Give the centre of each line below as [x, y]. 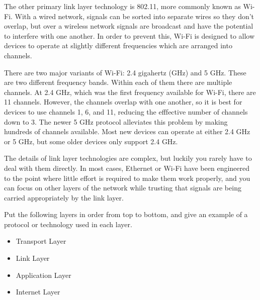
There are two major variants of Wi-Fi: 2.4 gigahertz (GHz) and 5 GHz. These [125, 72]
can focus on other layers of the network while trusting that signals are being [123, 188]
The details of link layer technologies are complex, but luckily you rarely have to [128, 158]
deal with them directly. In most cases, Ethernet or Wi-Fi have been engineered [127, 168]
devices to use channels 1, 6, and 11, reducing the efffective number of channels [126, 111]
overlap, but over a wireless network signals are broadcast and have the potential [129, 26]
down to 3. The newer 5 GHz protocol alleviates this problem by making [116, 121]
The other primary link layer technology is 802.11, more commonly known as [122, 6]
